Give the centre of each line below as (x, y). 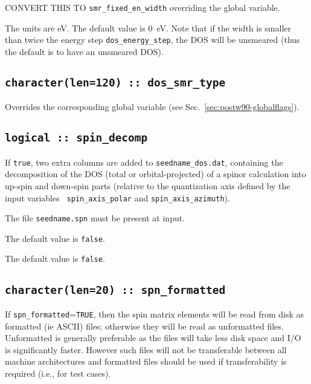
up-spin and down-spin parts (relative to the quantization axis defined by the (148, 185)
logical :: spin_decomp (76, 138)
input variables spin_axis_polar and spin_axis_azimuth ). (117, 197)
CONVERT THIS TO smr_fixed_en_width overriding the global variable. (143, 7)
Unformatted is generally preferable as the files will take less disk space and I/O (153, 338)
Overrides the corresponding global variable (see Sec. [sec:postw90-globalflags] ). (152, 107)
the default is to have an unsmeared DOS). (84, 51)
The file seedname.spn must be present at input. (95, 218)
